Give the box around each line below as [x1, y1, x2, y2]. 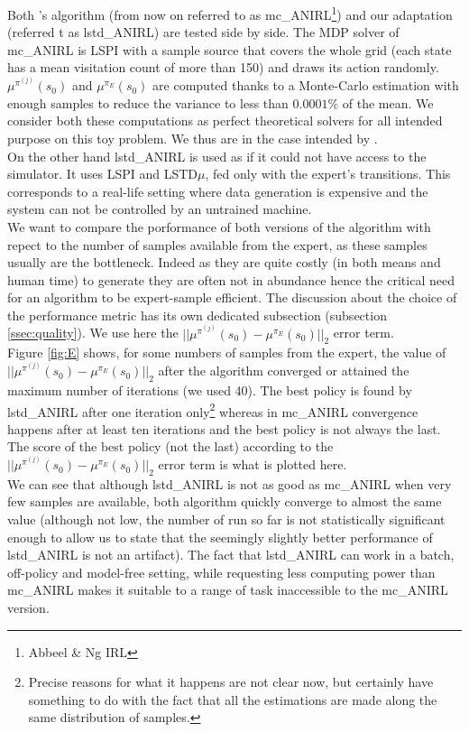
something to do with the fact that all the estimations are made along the [28, 690, 437, 709]
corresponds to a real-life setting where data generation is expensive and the [7, 181, 428, 200]
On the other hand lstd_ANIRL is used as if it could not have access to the [7, 146, 427, 165]
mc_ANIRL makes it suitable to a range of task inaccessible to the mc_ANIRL [7, 580, 448, 599]
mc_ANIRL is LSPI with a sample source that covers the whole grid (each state [7, 40, 452, 59]
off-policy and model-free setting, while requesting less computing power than [7, 562, 436, 581]
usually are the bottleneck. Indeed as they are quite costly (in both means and [7, 253, 441, 272]
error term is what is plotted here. [158, 455, 347, 474]
